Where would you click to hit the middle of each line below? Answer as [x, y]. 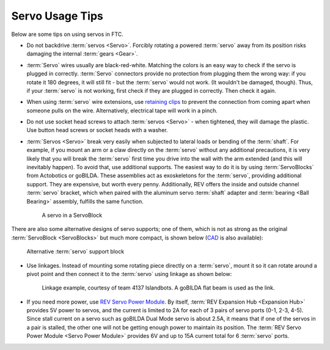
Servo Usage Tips [57, 16]
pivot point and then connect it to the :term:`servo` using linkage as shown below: [129, 274]
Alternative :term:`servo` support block [75, 252]
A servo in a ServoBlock [72, 215]
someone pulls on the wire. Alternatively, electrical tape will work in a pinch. [122, 111]
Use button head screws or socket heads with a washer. [97, 130]
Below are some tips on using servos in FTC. [67, 34]
